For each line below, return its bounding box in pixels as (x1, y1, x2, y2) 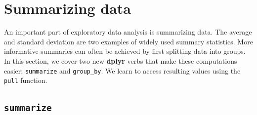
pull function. (4, 75, 47, 85)
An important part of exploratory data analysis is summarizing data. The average (4, 27, 252, 37)
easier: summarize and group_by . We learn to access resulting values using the (4, 65, 241, 76)
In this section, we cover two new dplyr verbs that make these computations (4, 55, 237, 66)
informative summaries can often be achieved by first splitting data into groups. (4, 46, 246, 56)
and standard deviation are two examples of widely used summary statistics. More (4, 36, 253, 46)
